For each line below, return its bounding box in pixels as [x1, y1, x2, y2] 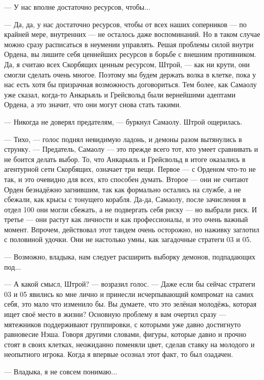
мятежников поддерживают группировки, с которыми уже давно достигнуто [4, 318, 241, 329]
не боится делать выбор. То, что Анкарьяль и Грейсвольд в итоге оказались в [4, 153, 246, 164]
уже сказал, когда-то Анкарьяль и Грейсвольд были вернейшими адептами [4, 89, 236, 99]
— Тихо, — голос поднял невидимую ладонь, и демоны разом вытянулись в [4, 133, 242, 144]
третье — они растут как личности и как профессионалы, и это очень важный [4, 214, 248, 225]
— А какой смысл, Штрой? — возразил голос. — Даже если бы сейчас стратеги [4, 278, 255, 289]
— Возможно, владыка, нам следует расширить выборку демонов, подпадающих [4, 251, 256, 262]
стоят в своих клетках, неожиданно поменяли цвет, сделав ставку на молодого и [4, 338, 255, 349]
